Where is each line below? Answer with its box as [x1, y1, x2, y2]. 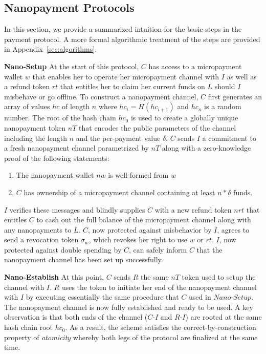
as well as [227, 71, 257, 81]
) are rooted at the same [185, 311, 262, 322]
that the [196, 244, 223, 255]
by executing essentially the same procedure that [26, 291, 179, 302]
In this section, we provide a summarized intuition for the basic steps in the [4, 24, 242, 34]
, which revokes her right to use [88, 234, 187, 245]
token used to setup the [182, 272, 256, 282]
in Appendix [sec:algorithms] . [4, 44, 97, 54]
